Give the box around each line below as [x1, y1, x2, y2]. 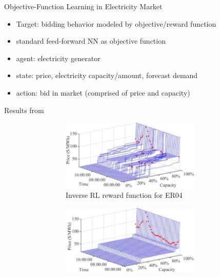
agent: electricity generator [16, 52, 101, 63]
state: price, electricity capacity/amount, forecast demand [16, 70, 198, 81]
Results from [4, 104, 44, 115]
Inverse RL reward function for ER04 [66, 190, 183, 200]
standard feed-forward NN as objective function [16, 35, 166, 46]
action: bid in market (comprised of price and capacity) [16, 87, 190, 98]
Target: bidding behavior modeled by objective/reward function [16, 18, 216, 29]
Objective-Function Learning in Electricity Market [4, 1, 163, 11]
